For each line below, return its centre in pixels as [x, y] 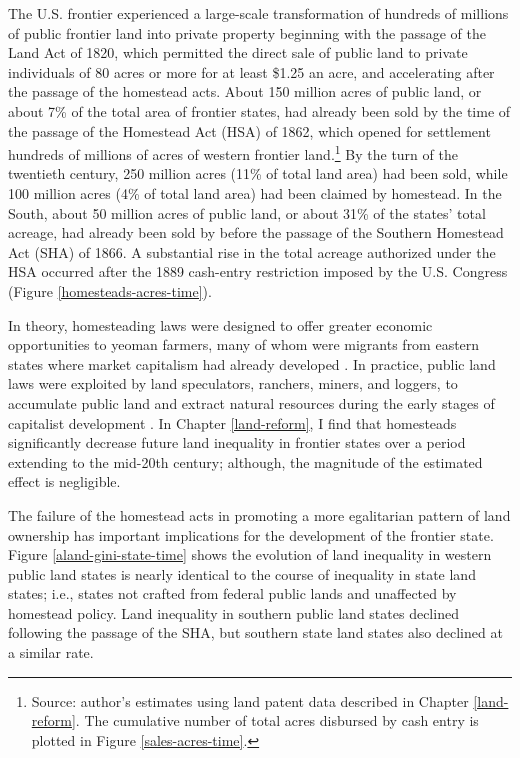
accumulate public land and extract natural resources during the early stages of [251, 402]
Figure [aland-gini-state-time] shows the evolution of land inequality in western [250, 554]
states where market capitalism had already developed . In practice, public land [252, 363]
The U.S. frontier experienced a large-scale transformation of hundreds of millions [258, 13]
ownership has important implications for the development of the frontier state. [251, 534]
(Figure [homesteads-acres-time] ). [110, 290]
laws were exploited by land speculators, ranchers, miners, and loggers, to [233, 383]
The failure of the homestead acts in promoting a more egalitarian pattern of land [259, 514]
